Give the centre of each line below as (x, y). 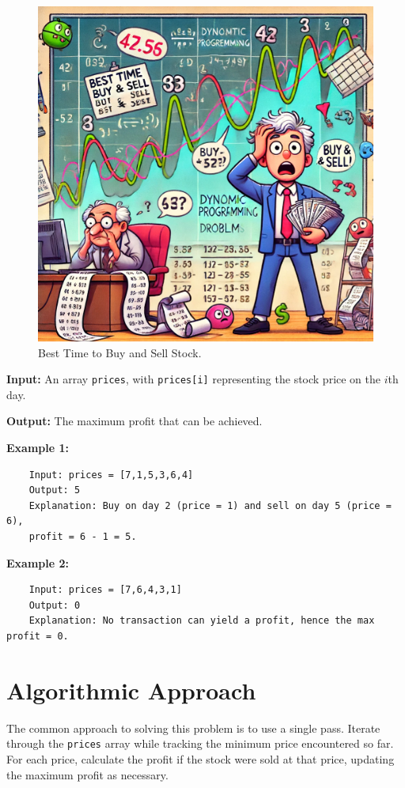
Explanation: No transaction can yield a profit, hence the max (202, 621)
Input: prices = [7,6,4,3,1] (105, 590)
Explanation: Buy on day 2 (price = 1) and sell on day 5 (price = (210, 505)
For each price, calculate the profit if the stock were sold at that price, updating (201, 758)
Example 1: (38, 448)
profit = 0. (38, 636)
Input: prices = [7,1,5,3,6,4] (111, 475)
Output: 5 (55, 490)
